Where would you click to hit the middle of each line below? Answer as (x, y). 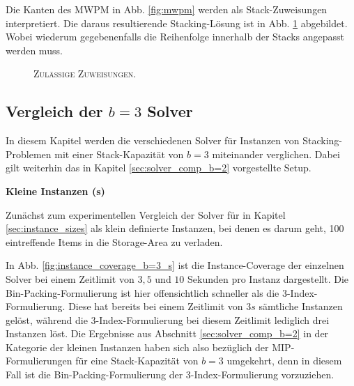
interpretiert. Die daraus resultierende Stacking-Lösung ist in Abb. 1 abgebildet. (177, 23)
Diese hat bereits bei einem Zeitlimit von (156, 306)
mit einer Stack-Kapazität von (119, 154)
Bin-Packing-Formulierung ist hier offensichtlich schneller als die (143, 292)
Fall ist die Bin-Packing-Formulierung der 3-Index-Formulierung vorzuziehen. (170, 375)
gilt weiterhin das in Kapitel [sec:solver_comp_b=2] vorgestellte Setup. (159, 168)
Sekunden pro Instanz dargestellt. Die (268, 278)
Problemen (29, 154)
